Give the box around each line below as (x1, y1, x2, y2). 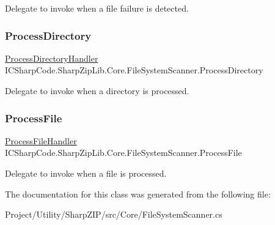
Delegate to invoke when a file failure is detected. (5, 2, 189, 14)
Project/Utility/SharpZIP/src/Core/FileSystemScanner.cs (5, 208, 222, 221)
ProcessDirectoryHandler (5, 51, 98, 64)
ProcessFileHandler (5, 134, 77, 147)
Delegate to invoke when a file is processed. (5, 167, 167, 179)
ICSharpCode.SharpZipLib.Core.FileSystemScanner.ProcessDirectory (5, 64, 263, 76)
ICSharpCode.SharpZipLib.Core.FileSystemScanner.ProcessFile (5, 146, 242, 159)
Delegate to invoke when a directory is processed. (5, 84, 189, 97)
